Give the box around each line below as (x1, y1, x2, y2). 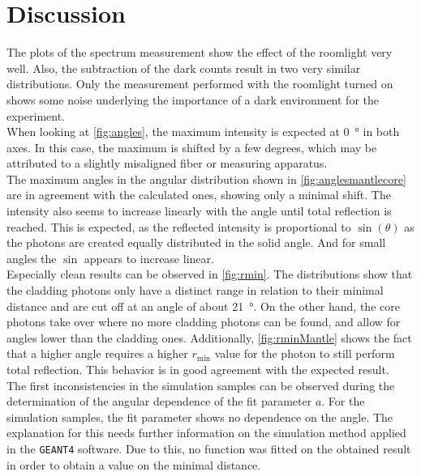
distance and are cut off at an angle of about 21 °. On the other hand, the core (6, 297, 400, 314)
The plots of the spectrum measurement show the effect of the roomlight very (6, 44, 393, 61)
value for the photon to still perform (214, 345, 395, 362)
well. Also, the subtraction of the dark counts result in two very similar (6, 59, 361, 76)
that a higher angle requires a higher (6, 345, 188, 362)
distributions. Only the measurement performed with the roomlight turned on (6, 75, 393, 92)
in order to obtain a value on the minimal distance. (6, 456, 261, 473)
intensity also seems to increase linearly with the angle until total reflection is (6, 202, 392, 219)
